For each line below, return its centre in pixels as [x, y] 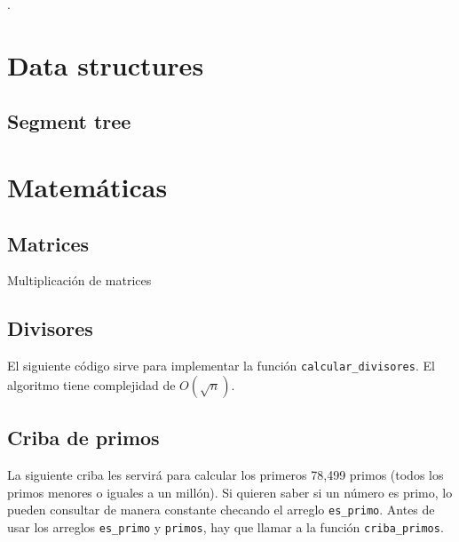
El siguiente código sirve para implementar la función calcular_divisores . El [221, 366]
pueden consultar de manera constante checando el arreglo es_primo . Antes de [221, 510]
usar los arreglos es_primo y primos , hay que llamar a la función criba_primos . [226, 526]
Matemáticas [87, 186]
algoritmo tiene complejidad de [91, 384]
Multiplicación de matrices [79, 280]
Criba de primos [83, 438]
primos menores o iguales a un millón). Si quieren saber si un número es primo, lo [230, 492]
